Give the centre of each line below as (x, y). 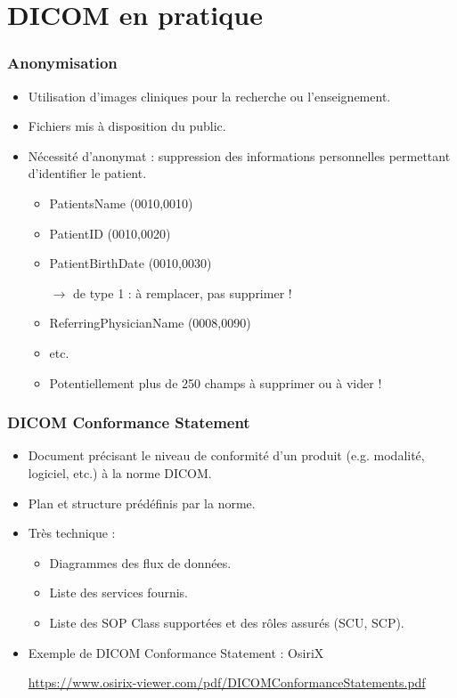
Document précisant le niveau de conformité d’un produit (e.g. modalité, (226, 455)
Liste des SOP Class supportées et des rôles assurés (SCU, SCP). (227, 622)
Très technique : (72, 533)
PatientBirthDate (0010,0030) (131, 263)
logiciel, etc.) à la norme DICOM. (120, 472)
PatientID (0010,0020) (110, 233)
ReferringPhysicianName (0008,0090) (150, 323)
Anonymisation (62, 63)
